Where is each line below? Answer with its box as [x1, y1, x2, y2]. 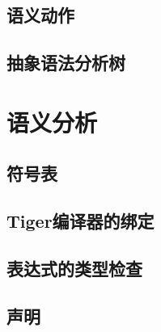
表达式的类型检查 [6, 255, 142, 280]
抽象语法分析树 [6, 50, 125, 75]
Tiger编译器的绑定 [6, 208, 155, 233]
